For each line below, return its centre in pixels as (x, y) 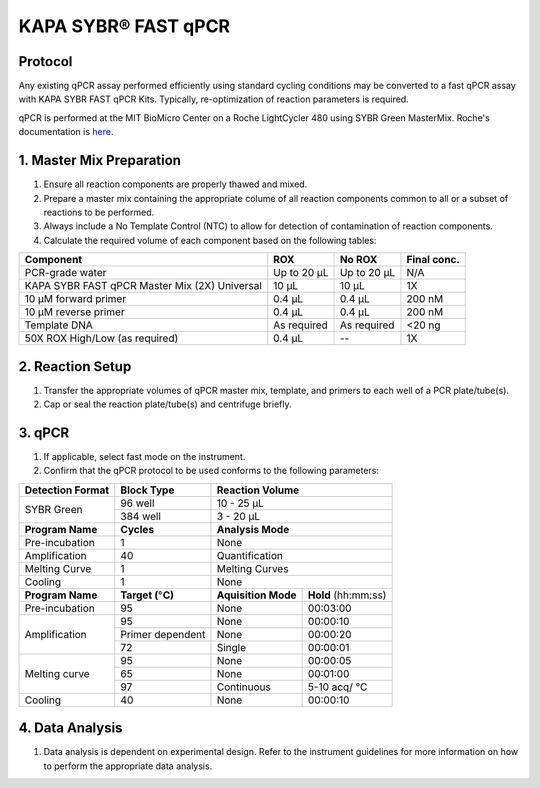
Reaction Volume (258, 490)
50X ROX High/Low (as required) (101, 338)
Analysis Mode (253, 529)
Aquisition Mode (256, 595)
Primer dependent (163, 634)
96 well (137, 503)
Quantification (250, 555)
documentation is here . (66, 132)
